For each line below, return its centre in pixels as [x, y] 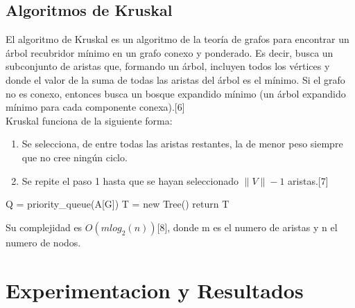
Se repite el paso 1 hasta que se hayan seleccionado [130, 180]
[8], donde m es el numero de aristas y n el [247, 227]
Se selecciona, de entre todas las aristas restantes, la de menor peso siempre [182, 144]
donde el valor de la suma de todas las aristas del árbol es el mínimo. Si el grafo [175, 79]
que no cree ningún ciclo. [75, 157]
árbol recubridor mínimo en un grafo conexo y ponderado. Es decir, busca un [170, 52]
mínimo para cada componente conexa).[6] [95, 107]
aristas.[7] [308, 180]
